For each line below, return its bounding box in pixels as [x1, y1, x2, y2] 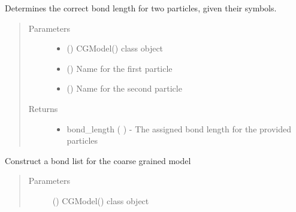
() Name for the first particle [67, 62, 173, 74]
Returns [28, 102, 58, 114]
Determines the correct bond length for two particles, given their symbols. [5, 2, 277, 14]
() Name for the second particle [67, 82, 182, 95]
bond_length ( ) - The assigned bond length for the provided [67, 122, 291, 135]
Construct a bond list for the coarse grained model [5, 154, 191, 166]
